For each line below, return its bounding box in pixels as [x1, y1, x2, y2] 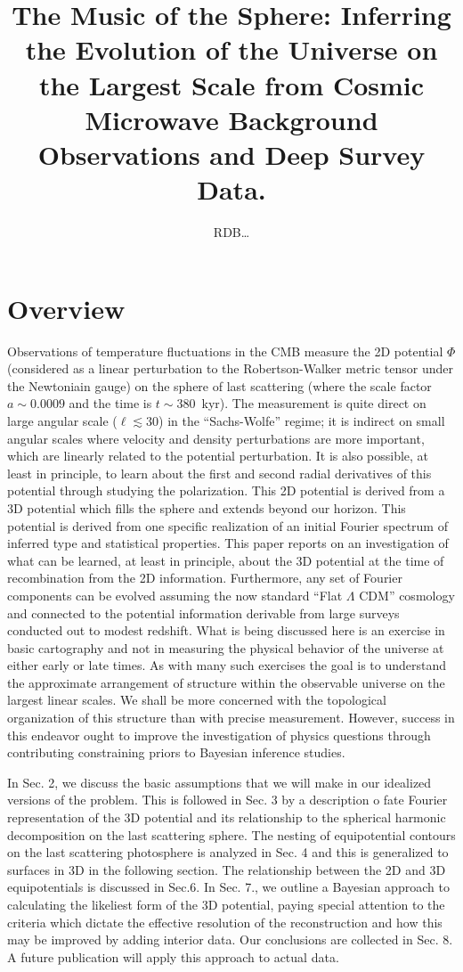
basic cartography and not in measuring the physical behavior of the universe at [7, 638, 444, 657]
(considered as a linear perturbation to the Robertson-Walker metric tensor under [7, 359, 453, 378]
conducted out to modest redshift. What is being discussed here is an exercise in [7, 621, 445, 640]
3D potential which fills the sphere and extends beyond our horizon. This [7, 498, 406, 517]
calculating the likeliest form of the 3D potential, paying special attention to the [7, 895, 445, 913]
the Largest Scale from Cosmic [38, 66, 425, 102]
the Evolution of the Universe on [25, 31, 438, 68]
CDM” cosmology [359, 585, 455, 604]
